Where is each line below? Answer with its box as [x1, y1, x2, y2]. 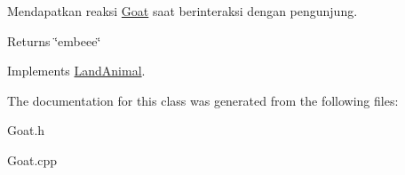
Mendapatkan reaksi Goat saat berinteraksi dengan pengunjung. [7, 2, 358, 20]
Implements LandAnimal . [7, 61, 146, 80]
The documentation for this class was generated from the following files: [7, 91, 399, 109]
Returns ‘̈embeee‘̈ [7, 31, 101, 50]
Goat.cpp [7, 150, 58, 169]
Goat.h [7, 121, 45, 139]
